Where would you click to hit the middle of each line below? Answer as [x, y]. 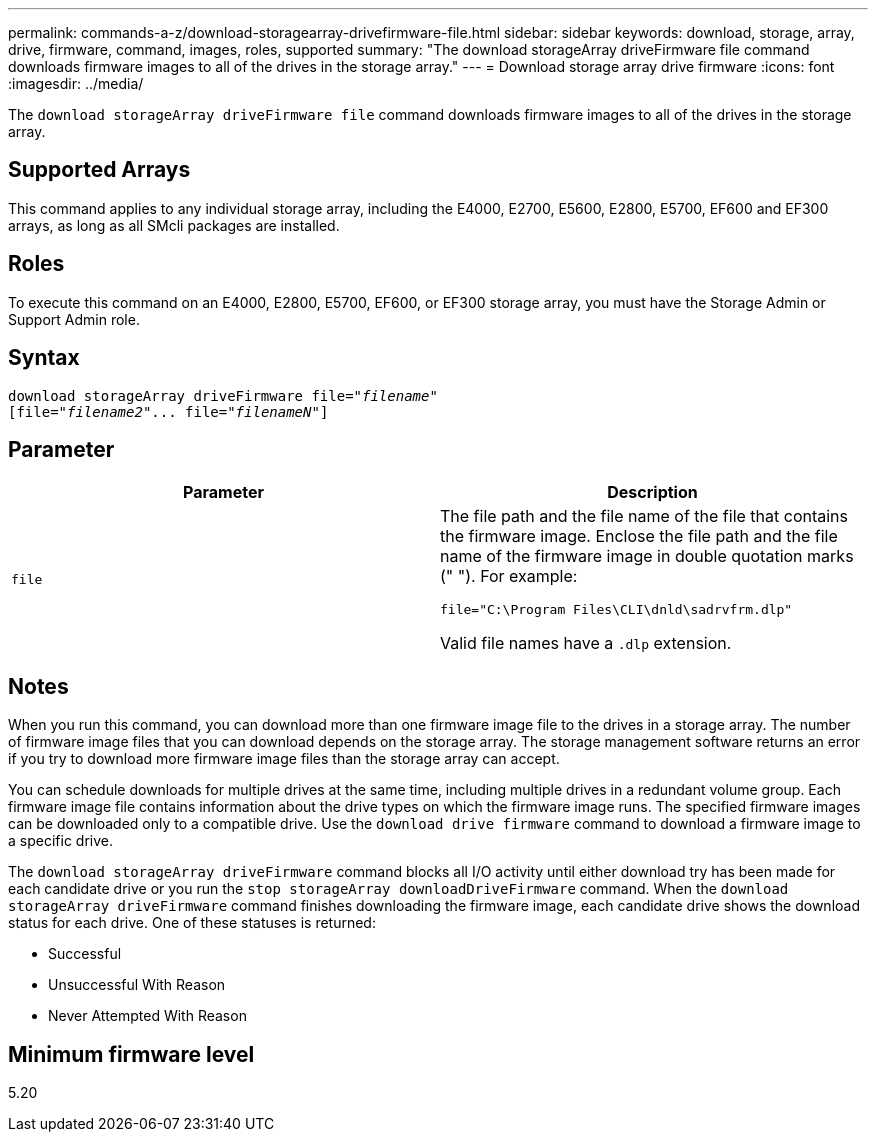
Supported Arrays [99, 170]
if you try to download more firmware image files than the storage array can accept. [284, 759]
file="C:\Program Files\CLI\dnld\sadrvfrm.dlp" [616, 610]
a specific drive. [60, 841]
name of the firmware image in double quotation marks [647, 556]
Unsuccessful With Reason [137, 985]
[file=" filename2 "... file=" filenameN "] [168, 411]
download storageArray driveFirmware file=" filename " [223, 395]
